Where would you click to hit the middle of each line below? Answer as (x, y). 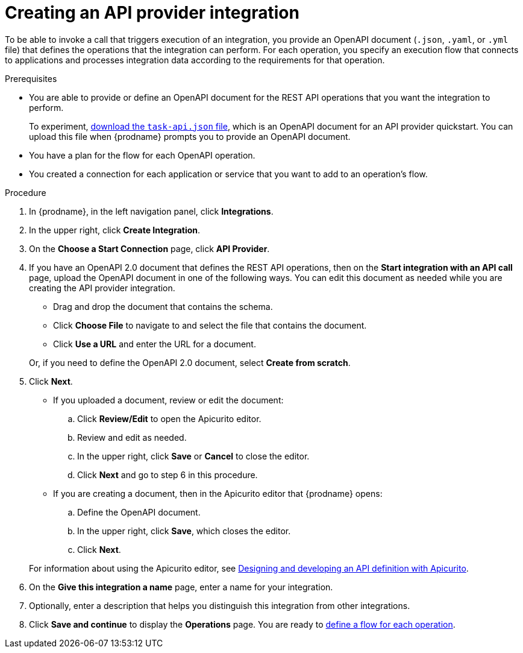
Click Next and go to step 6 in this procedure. (168, 475)
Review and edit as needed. (132, 437)
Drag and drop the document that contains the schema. (163, 306)
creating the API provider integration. (102, 288)
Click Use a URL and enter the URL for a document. (155, 344)
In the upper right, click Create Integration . (115, 230)
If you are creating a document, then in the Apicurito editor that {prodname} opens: (218, 493)
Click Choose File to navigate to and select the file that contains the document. (210, 325)
